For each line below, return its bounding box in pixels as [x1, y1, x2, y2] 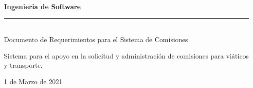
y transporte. [4, 60, 43, 70]
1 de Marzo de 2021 [4, 76, 63, 86]
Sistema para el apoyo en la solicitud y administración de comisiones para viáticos [4, 50, 249, 60]
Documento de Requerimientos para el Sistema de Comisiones [4, 34, 188, 44]
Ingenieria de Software [4, 1, 81, 11]
